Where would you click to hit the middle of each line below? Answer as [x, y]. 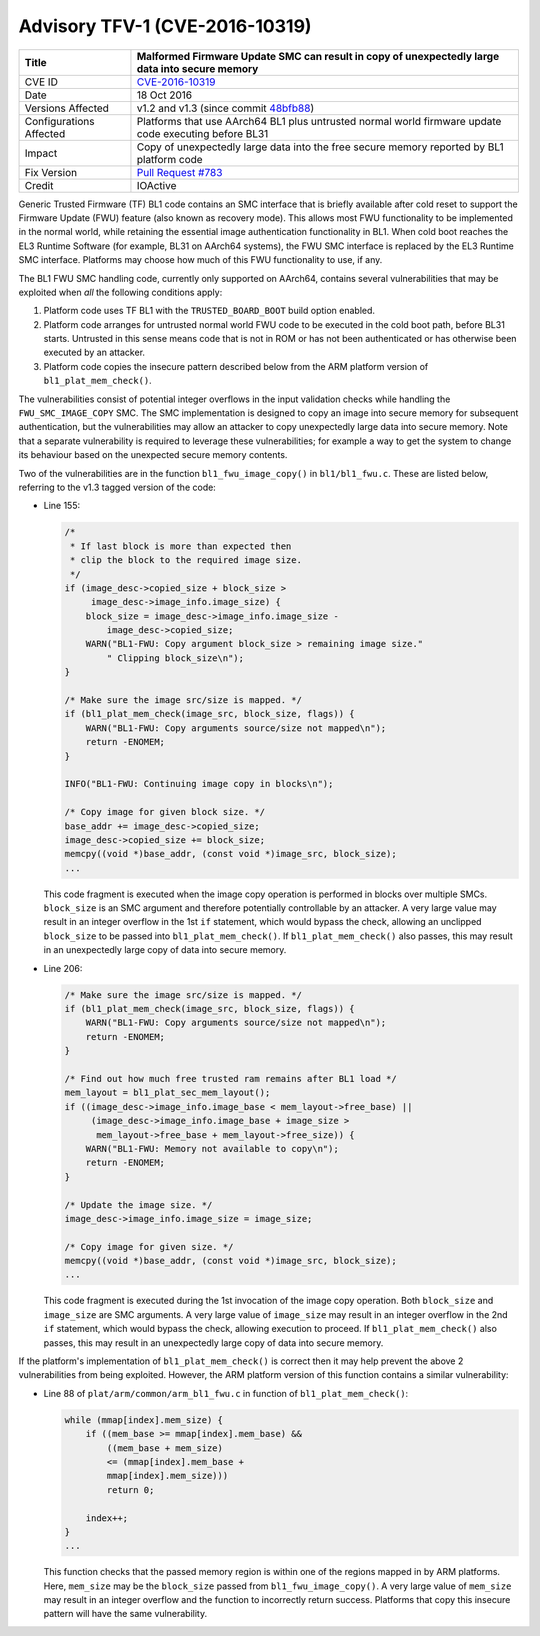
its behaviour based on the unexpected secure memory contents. [153, 455]
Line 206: [63, 968]
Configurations [59, 121]
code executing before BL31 [202, 133]
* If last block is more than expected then [181, 546]
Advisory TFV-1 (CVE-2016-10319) [165, 26]
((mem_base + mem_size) [165, 1448]
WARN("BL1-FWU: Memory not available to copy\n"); [212, 1148]
